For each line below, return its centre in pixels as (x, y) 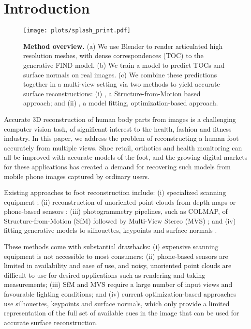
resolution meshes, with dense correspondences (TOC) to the (113, 55)
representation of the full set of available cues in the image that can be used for (122, 313)
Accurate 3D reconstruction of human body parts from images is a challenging (120, 119)
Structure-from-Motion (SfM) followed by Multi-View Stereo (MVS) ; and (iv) (120, 220)
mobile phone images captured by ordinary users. (77, 176)
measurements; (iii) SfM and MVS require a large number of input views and (118, 284)
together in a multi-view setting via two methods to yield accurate (122, 84)
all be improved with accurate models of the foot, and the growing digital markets (126, 157)
